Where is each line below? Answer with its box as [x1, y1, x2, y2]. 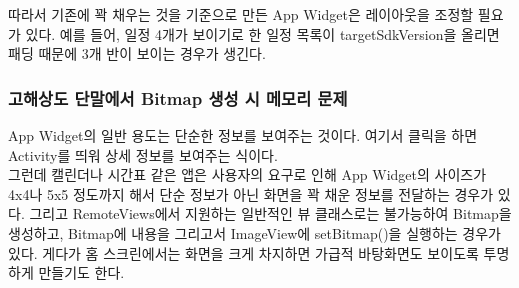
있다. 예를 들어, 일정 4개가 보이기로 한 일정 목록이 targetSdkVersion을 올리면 [25, 23, 500, 44]
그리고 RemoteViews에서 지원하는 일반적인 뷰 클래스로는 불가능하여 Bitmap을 [29, 203, 512, 224]
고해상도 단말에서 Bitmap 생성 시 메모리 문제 [8, 85, 348, 110]
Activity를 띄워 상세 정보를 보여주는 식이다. [8, 144, 278, 165]
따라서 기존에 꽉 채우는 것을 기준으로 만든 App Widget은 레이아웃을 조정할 [8, 4, 474, 24]
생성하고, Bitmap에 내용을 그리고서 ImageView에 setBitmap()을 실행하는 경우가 [8, 222, 501, 243]
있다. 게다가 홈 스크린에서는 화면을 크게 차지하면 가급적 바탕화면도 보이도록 [8, 242, 479, 263]
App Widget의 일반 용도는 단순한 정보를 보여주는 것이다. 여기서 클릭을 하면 [8, 125, 478, 145]
